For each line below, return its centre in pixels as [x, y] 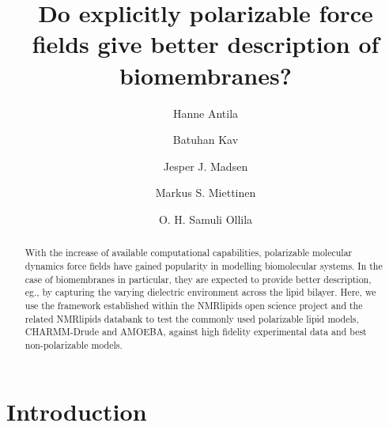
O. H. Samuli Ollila [206, 219]
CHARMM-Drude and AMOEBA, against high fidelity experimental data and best [196, 332]
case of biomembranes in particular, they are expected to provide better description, [198, 279]
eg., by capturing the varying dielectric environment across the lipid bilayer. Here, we [200, 292]
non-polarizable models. [74, 344]
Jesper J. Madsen [206, 166]
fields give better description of [206, 44]
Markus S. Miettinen [206, 193]
